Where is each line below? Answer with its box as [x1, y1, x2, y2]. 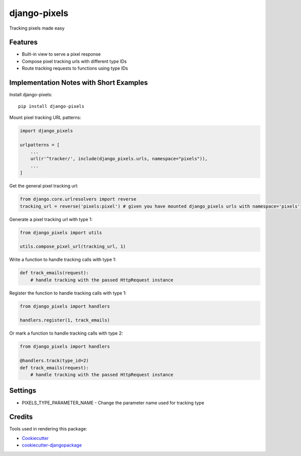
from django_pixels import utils [20, 230, 102, 235]
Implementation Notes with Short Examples [9, 78, 148, 87]
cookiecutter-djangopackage [22, 442, 82, 448]
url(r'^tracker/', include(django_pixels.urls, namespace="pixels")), [30, 156, 208, 162]
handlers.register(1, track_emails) [20, 318, 110, 323]
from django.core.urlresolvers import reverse [20, 196, 136, 202]
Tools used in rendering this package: [9, 426, 87, 432]
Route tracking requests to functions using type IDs [22, 65, 128, 71]
